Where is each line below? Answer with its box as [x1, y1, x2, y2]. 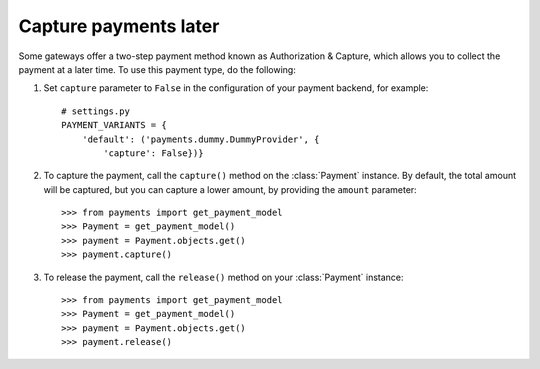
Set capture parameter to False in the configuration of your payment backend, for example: [43, 82, 429, 94]
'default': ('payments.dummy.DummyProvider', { [81, 133, 320, 145]
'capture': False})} [103, 147, 204, 159]
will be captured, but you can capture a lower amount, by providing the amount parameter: [43, 183, 417, 195]
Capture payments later [18, 15, 220, 37]
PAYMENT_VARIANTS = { [61, 120, 167, 131]
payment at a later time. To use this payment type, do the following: [18, 63, 297, 75]
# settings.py [61, 105, 130, 117]
